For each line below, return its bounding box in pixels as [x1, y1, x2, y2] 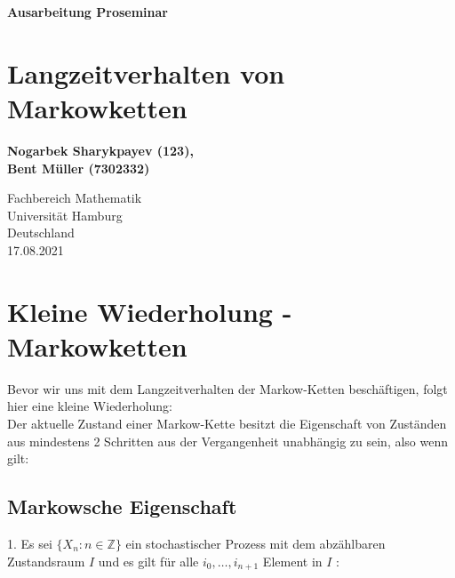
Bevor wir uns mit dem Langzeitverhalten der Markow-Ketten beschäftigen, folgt [7, 379, 448, 397]
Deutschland [7, 223, 75, 242]
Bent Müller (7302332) [7, 158, 150, 177]
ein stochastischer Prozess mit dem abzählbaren [125, 534, 386, 552]
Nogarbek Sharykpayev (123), [7, 140, 194, 159]
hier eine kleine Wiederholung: [7, 397, 172, 415]
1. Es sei [7, 534, 52, 552]
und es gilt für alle [98, 551, 199, 570]
